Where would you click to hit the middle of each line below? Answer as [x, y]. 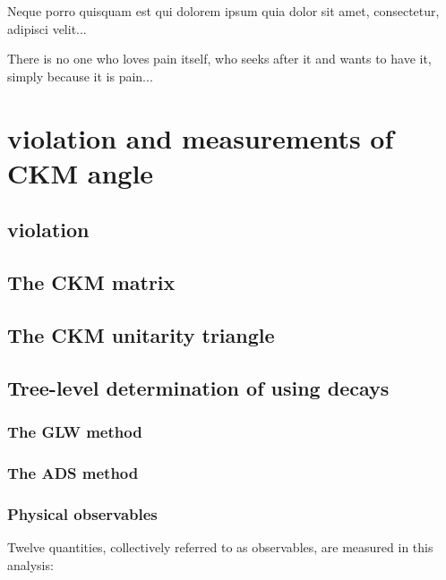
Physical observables [82, 513]
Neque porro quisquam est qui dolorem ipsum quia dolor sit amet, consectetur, [223, 11]
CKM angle [81, 172]
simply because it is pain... [80, 76]
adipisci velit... [47, 28]
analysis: [30, 564]
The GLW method [75, 431]
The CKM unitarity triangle [141, 334]
